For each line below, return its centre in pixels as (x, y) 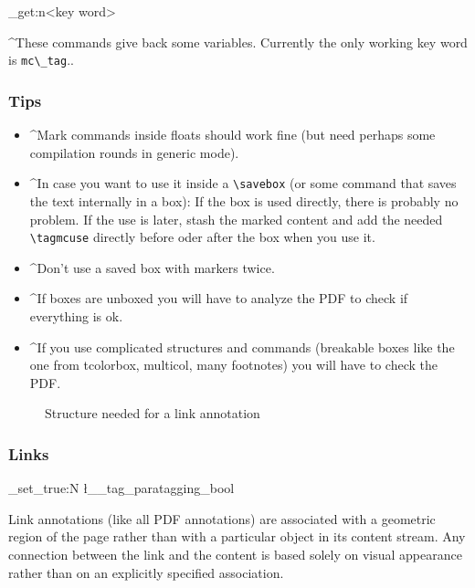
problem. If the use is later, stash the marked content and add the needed (236, 219)
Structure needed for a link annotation (153, 413)
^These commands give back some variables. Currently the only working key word (238, 42)
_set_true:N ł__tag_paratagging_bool (121, 488)
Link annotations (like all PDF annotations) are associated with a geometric (222, 518)
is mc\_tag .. (41, 60)
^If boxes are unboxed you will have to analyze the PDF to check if (219, 298)
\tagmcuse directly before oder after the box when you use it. (202, 237)
